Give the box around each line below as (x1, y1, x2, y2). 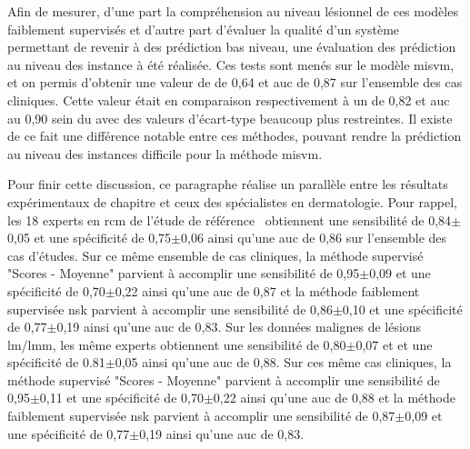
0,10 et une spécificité (342, 299, 463, 318)
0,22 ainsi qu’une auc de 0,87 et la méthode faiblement (115, 281, 420, 300)
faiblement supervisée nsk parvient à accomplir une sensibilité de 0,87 (7, 406, 395, 425)
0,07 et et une (355, 334, 433, 354)
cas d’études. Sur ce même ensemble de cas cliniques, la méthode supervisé (7, 245, 424, 264)
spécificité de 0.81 (7, 353, 105, 372)
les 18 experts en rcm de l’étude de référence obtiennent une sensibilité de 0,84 (7, 210, 452, 229)
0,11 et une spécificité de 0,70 (39, 388, 204, 407)
